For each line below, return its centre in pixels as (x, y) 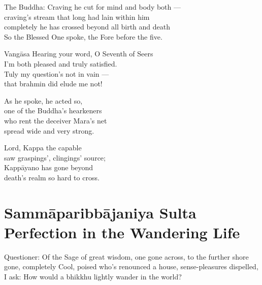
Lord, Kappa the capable (43, 148)
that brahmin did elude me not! (53, 84)
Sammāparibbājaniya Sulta (100, 212)
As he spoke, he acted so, (43, 100)
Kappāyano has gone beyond (49, 167)
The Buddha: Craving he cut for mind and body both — (93, 7)
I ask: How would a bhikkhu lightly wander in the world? (93, 276)
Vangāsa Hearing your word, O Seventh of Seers (79, 54)
